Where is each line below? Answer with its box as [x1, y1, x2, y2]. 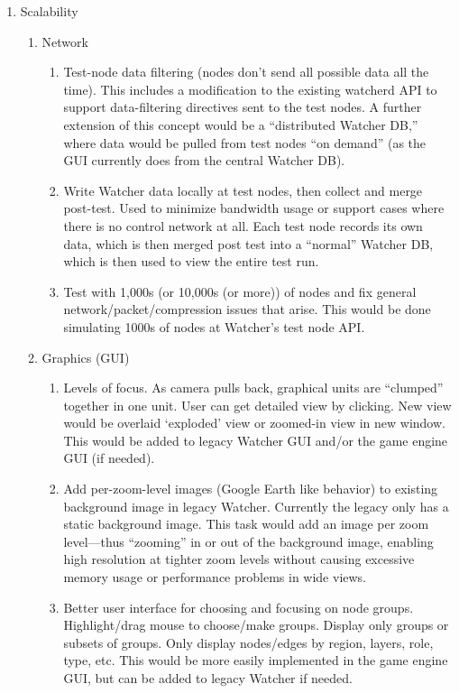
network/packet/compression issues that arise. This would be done [63, 300, 431, 319]
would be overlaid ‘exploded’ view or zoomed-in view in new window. [63, 413, 445, 432]
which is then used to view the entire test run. [63, 252, 319, 271]
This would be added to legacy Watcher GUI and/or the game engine [63, 430, 448, 449]
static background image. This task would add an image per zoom [63, 514, 429, 533]
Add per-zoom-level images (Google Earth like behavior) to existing [63, 479, 438, 498]
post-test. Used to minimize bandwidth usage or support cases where [63, 199, 445, 217]
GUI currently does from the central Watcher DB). [63, 151, 345, 170]
